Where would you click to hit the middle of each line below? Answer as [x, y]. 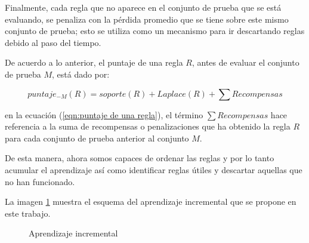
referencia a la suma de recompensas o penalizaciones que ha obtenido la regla [148, 126]
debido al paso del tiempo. [53, 42]
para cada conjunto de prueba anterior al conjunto [97, 138]
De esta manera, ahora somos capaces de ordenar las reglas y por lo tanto [140, 158]
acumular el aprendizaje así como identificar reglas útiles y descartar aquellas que [154, 169]
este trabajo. [28, 213]
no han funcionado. [40, 181]
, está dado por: [81, 74]
